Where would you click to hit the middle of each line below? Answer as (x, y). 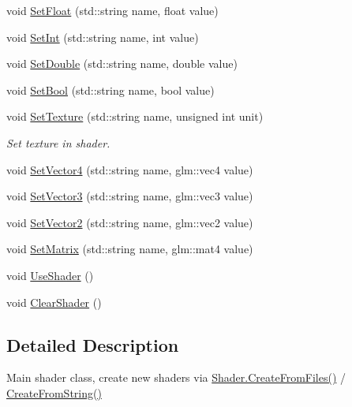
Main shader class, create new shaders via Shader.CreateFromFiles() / (176, 377)
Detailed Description (93, 344)
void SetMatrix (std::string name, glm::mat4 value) (130, 249)
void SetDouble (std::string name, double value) (122, 63)
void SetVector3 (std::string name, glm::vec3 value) (130, 196)
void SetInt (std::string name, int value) (103, 37)
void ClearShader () (54, 302)
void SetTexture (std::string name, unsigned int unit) (135, 116)
